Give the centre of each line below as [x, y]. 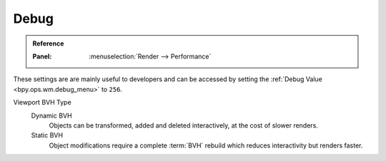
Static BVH [47, 135]
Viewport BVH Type [42, 103]
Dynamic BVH [51, 115]
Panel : [42, 56]
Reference [48, 43]
